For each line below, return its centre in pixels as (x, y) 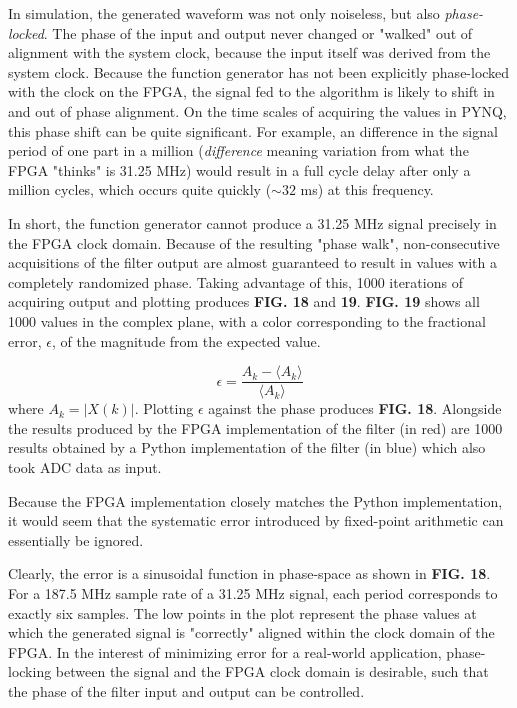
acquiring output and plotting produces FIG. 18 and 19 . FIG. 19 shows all (244, 301)
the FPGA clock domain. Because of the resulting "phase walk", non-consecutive (254, 242)
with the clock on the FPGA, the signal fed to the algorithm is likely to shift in (251, 91)
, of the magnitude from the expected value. (186, 340)
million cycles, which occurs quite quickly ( (140, 189)
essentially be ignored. (76, 539)
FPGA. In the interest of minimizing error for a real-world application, (225, 651)
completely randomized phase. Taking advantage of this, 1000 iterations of (235, 281)
